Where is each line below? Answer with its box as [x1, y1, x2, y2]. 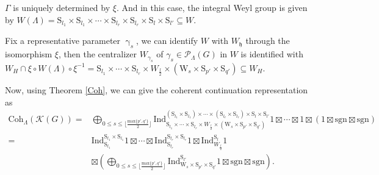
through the [245, 34, 290, 47]
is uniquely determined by [13, 1, 110, 13]
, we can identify [136, 34, 198, 47]
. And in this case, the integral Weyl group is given [116, 1, 308, 13]
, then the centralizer [59, 48, 137, 60]
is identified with [240, 48, 303, 60]
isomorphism [5, 48, 52, 60]
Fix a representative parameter [5, 34, 121, 47]
